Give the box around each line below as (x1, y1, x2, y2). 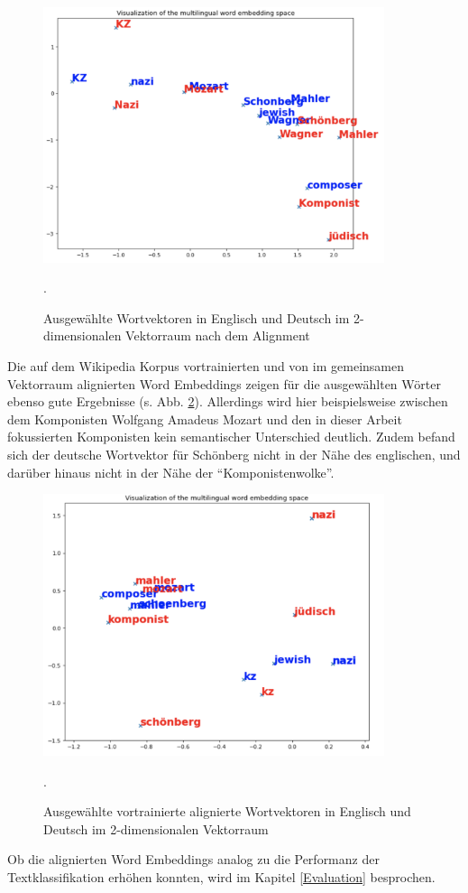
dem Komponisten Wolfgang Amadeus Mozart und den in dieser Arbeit (7, 409, 402, 428)
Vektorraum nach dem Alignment (125, 326, 310, 345)
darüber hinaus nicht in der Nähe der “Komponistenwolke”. (7, 462, 335, 481)
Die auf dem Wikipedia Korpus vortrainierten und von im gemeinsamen (7, 357, 404, 376)
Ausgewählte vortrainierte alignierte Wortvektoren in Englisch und (43, 802, 411, 821)
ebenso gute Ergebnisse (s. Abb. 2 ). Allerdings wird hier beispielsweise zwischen (7, 392, 448, 411)
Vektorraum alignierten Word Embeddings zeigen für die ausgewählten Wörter (7, 374, 441, 393)
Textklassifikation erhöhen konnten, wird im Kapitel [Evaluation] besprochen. (7, 867, 436, 886)
